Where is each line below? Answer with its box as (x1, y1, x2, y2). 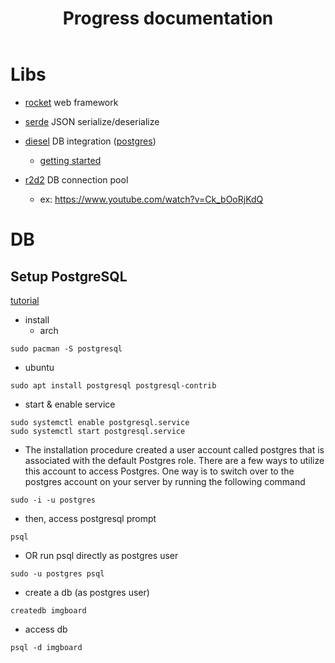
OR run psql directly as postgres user (24, 549, 179, 561)
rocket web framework (24, 96, 119, 108)
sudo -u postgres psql (10, 568, 105, 579)
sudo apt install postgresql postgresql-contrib (10, 380, 217, 391)
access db (24, 623, 68, 635)
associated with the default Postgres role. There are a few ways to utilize (24, 454, 325, 466)
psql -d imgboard (10, 642, 83, 652)
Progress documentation (62, 7, 274, 30)
